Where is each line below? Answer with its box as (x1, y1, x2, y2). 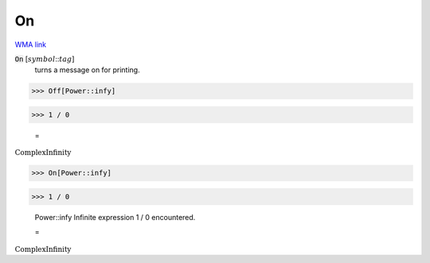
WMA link (14, 40, 47, 49)
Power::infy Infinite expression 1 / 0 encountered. (34, 213, 196, 222)
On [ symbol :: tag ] (14, 54, 75, 64)
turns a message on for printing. (34, 65, 140, 75)
